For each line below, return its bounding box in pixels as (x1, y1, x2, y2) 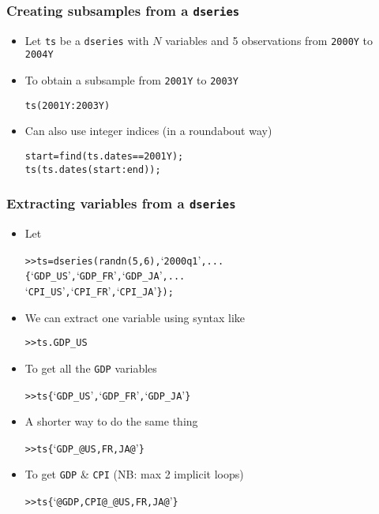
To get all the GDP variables (24, 359, 157, 376)
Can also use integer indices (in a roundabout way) (24, 122, 272, 139)
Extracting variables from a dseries (6, 193, 236, 213)
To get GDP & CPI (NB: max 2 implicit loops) (24, 466, 244, 482)
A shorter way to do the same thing (24, 413, 198, 430)
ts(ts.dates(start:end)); (24, 163, 161, 175)
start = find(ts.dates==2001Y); (24, 151, 184, 162)
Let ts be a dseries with (24, 32, 149, 48)
